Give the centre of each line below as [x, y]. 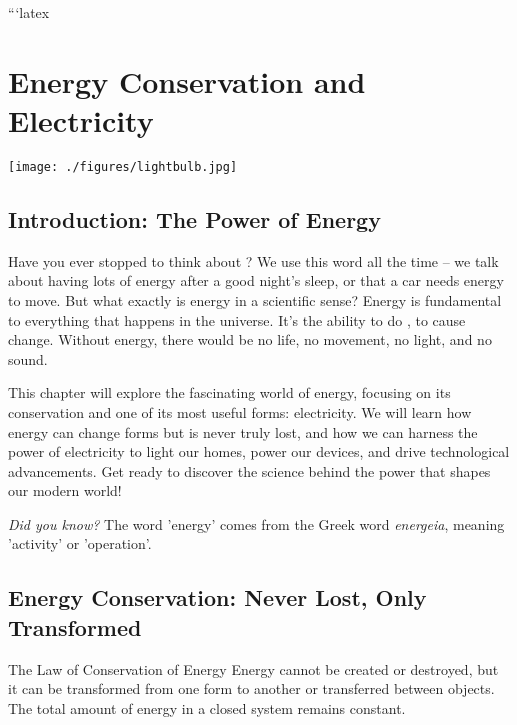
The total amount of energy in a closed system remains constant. [207, 707]
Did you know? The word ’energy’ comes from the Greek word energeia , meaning [256, 523]
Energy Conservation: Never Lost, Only [217, 597]
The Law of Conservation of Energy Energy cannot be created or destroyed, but [253, 668]
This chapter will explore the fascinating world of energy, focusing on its [229, 392]
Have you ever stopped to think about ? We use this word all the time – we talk [253, 260]
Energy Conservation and [187, 80]
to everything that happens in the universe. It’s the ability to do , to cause [237, 319]
